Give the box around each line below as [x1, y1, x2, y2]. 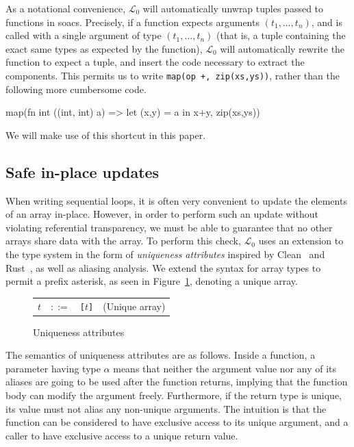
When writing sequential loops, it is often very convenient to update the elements [5, 193, 347, 207]
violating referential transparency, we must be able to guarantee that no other [5, 220, 333, 234]
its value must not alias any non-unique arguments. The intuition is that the [5, 401, 327, 416]
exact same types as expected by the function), [5, 41, 203, 55]
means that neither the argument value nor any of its [113, 361, 336, 375]
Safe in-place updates [5, 161, 160, 182]
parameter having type [5, 361, 101, 375]
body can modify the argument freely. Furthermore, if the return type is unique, [5, 388, 342, 403]
